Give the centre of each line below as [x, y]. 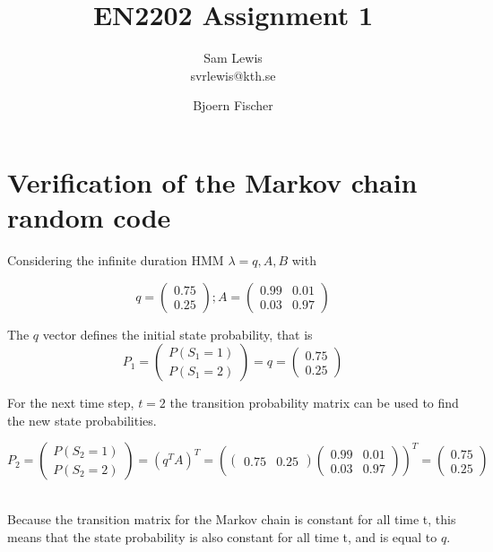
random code [89, 217]
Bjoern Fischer [233, 105]
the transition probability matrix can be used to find [314, 403]
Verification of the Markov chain [212, 181]
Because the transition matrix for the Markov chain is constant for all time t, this [232, 519]
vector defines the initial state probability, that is [177, 334]
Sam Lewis [233, 58]
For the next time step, [71, 403]
